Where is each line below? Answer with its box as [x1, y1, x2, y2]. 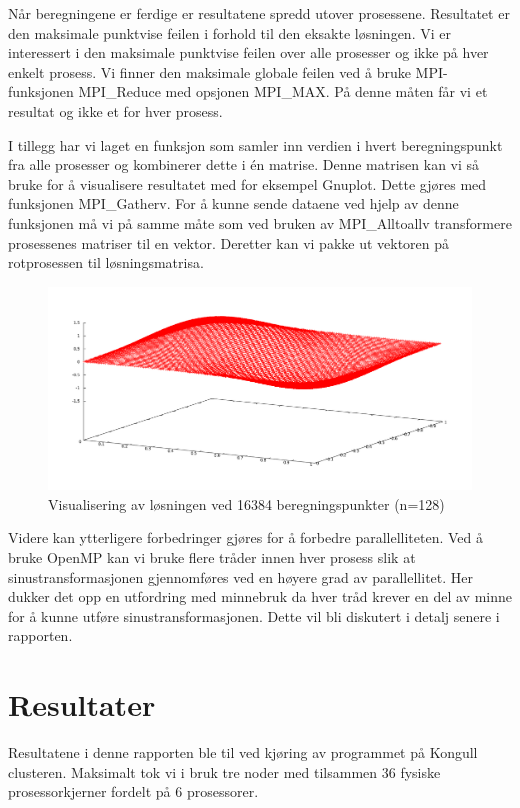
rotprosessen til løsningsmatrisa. [8, 252, 204, 273]
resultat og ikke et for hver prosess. [8, 100, 223, 121]
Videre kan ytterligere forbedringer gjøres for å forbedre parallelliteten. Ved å [8, 527, 484, 548]
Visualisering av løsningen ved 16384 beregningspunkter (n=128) [48, 493, 445, 514]
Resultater [8, 684, 156, 725]
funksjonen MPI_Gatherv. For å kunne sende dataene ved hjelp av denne [8, 193, 459, 214]
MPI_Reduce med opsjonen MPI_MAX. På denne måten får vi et [78, 81, 488, 102]
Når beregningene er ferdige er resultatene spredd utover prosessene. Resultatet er [8, 3, 510, 23]
